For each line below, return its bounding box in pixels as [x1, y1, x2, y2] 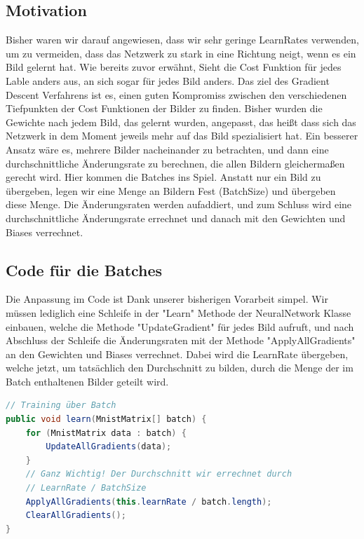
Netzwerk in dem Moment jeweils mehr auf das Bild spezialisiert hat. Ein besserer [6, 128, 358, 143]
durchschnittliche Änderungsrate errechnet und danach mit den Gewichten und [6, 210, 346, 225]
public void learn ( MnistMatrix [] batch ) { [6, 414, 207, 425]
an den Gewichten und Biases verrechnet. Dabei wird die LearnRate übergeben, [6, 346, 349, 361]
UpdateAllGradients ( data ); [46, 442, 172, 452]
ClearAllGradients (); [25, 510, 126, 521]
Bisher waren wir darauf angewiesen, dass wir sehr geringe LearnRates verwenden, [6, 32, 359, 47]
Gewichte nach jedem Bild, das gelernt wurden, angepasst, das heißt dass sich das [6, 114, 356, 129]
